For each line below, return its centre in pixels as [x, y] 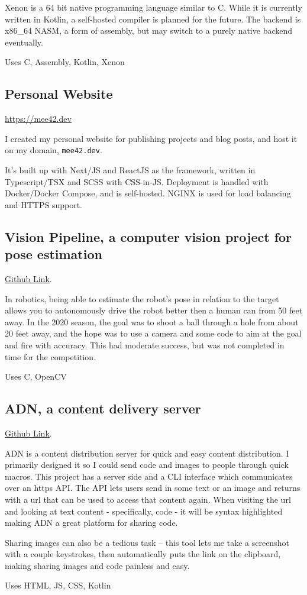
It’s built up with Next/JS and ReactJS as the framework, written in [130, 170]
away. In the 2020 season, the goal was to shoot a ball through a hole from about [152, 321]
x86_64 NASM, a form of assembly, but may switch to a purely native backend [149, 30]
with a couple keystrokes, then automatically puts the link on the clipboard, [143, 554]
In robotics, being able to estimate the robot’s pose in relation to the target [142, 298]
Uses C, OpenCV [36, 376]
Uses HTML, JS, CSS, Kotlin [58, 585]
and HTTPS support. [44, 204]
